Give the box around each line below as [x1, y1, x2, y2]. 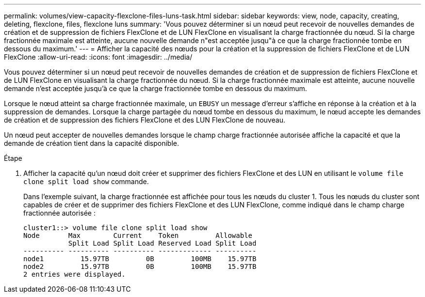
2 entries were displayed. [23, 270, 126, 278]
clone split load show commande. [23, 177, 149, 186]
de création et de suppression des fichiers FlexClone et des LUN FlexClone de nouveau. [4, 116, 285, 124]
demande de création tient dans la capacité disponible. [4, 139, 180, 147]
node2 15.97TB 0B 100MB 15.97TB [23, 263, 257, 270]
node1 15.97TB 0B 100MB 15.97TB [23, 255, 257, 263]
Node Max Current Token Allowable [23, 232, 253, 239]
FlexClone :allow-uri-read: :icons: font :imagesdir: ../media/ [4, 53, 193, 61]
